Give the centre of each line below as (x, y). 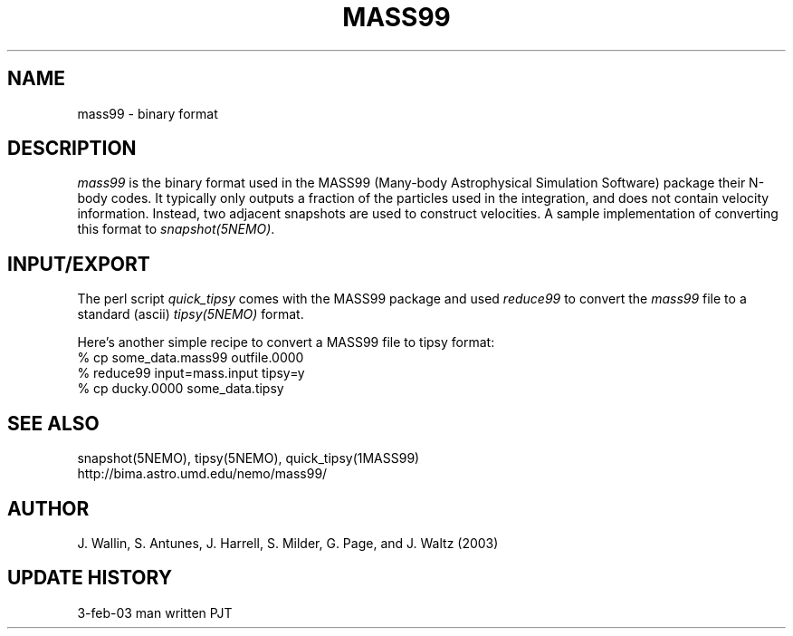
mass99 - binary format (148, 113)
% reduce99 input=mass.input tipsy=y (191, 373)
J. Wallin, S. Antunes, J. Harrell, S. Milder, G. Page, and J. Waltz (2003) (288, 543)
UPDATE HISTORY (90, 578)
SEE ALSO (53, 423)
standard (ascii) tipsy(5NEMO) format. (191, 314)
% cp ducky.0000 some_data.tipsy (181, 389)
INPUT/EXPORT (79, 264)
